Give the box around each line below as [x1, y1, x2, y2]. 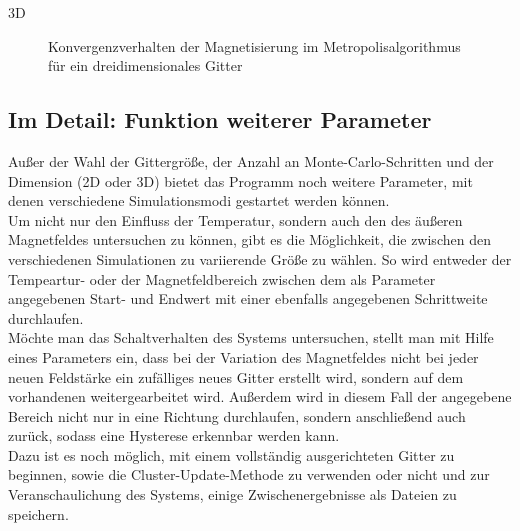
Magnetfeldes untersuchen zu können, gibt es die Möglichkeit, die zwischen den [8, 229, 491, 250]
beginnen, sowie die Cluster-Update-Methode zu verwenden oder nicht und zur [8, 464, 490, 485]
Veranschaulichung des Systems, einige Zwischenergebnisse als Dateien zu [8, 484, 457, 505]
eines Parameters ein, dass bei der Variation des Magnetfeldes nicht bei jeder [8, 346, 479, 367]
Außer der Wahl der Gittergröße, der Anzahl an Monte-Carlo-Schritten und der [8, 150, 494, 171]
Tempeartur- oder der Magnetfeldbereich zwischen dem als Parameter [8, 268, 436, 289]
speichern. [8, 503, 69, 524]
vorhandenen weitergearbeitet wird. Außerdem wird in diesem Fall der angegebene [8, 386, 512, 407]
